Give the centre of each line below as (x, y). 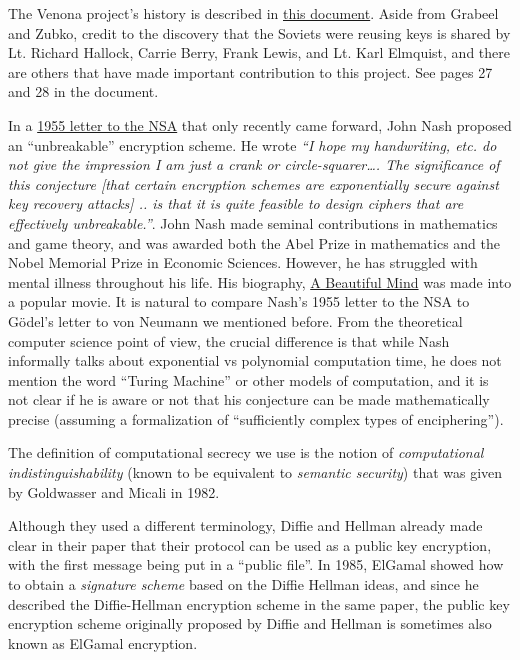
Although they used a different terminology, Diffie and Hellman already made (245, 525)
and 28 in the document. (83, 91)
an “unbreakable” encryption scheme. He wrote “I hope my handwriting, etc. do (252, 144)
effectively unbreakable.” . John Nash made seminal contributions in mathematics (253, 222)
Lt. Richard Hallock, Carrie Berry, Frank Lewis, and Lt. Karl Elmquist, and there (259, 52)
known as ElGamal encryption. (103, 642)
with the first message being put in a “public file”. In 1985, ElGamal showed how (256, 564)
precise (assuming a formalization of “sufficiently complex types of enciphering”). (256, 418)
